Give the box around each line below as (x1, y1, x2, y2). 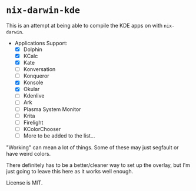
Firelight (23, 119, 44, 126)
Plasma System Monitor (23, 105, 81, 113)
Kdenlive (23, 92, 45, 99)
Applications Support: (14, 39, 68, 46)
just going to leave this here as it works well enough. (6, 167, 134, 175)
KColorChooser (23, 125, 61, 132)
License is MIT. (6, 179, 43, 186)
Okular (23, 86, 40, 93)
